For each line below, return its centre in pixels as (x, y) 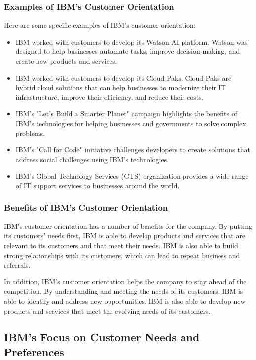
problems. (30, 133)
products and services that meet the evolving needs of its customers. (107, 310)
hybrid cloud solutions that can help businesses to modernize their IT (121, 87)
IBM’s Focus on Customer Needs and (102, 337)
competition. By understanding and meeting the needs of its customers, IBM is (124, 291)
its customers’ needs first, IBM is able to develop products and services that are (125, 236)
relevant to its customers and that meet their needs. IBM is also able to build (121, 245)
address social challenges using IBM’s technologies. (92, 159)
